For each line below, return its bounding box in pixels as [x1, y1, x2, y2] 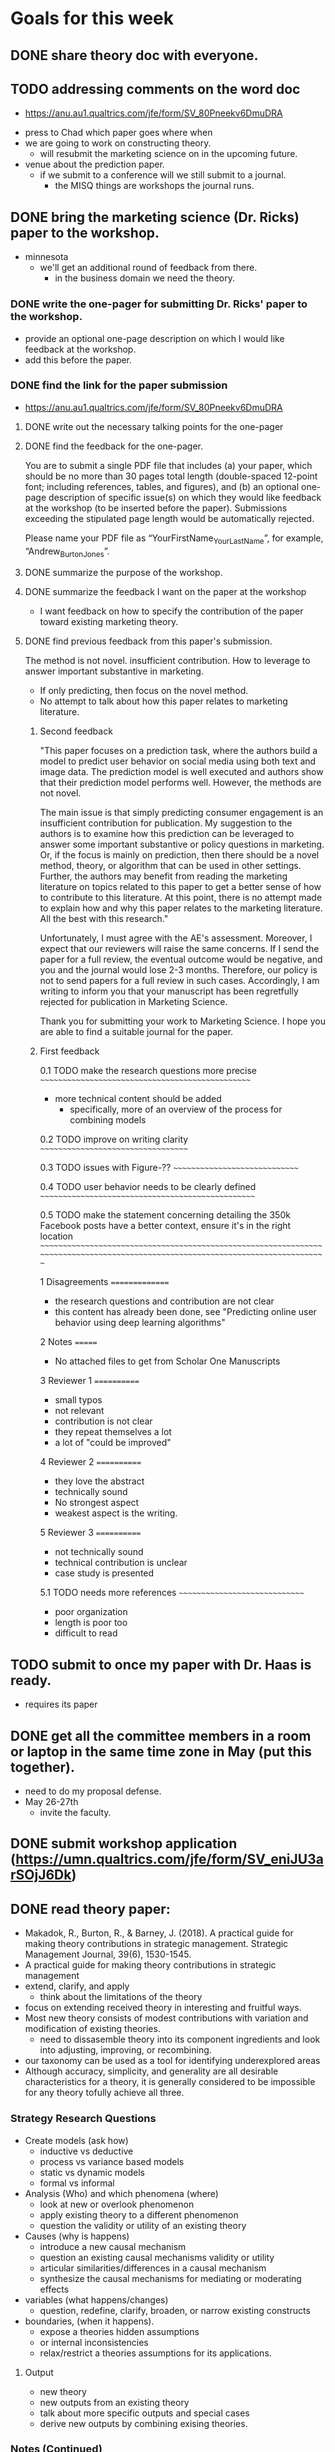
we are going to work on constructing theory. [24, 137, 212, 149]
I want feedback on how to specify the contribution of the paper [39, 605, 304, 617]
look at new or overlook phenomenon [39, 2198, 195, 2210]
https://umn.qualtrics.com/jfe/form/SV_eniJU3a [15, 1851, 324, 1868]
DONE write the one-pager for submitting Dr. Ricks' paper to [10, 297, 308, 311]
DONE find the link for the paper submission [10, 378, 228, 392]
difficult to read [54, 1627, 118, 1639]
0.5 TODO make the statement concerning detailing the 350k [39, 1209, 291, 1221]
